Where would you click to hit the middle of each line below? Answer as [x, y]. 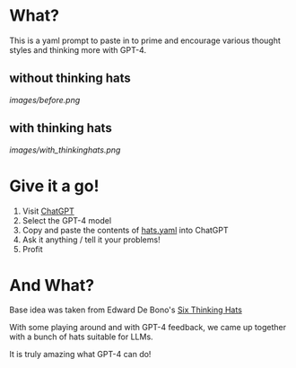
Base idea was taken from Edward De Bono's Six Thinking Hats [126, 310]
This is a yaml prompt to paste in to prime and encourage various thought [145, 40]
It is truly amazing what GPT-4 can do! [80, 355]
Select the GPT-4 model [67, 220]
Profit [32, 249]
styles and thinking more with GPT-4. [78, 49]
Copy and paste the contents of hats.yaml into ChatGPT [125, 230]
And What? [52, 285]
